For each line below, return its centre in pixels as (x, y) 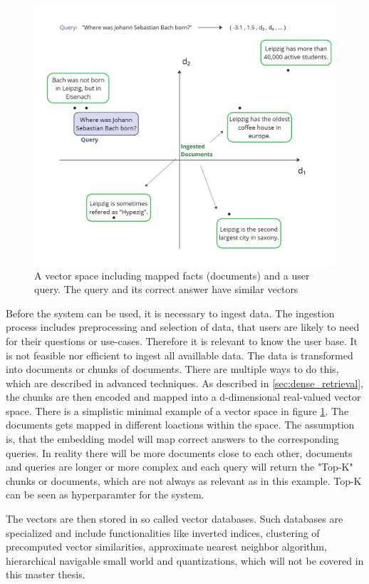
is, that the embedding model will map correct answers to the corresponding (172, 439)
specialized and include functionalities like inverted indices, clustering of (163, 532)
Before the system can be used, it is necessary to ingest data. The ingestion (170, 313)
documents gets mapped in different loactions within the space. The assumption (180, 425)
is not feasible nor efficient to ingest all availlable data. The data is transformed (180, 355)
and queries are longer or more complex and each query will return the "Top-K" (180, 467)
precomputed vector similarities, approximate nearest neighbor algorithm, (166, 547)
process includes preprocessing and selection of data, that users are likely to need (183, 327)
